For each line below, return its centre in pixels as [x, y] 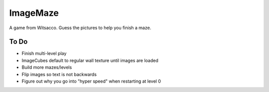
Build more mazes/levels [47, 67]
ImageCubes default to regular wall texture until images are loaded [90, 60]
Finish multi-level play [44, 53]
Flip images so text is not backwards [59, 74]
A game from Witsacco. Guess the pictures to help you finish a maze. [80, 28]
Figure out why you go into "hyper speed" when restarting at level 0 [91, 81]
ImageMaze [34, 13]
